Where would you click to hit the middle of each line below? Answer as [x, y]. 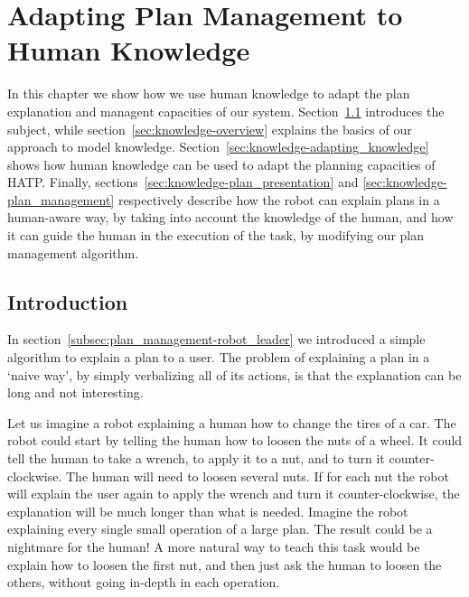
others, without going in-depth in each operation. [144, 582]
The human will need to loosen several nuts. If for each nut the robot [258, 476]
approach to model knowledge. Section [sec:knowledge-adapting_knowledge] [218, 147]
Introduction [68, 301]
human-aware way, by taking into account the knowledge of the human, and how [230, 217]
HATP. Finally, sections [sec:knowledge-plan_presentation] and [183, 182]
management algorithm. [73, 252]
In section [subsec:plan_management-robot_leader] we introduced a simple [216, 339]
